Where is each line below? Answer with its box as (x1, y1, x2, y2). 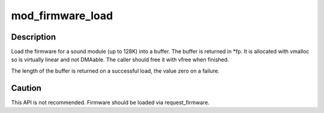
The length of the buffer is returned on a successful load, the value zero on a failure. (11, 67, 220, 75)
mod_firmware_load (11, 9, 113, 22)
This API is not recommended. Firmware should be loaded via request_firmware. (11, 99, 210, 106)
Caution (11, 83, 42, 93)
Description (11, 32, 56, 42)
